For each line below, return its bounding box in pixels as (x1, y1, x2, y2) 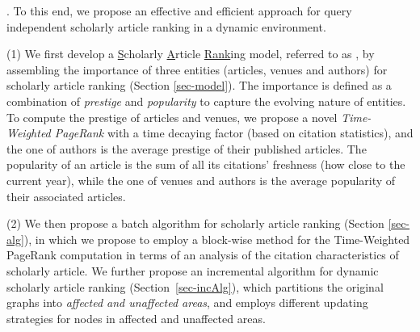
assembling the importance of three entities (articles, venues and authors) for (6, 61, 388, 78)
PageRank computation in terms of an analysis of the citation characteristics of (6, 246, 399, 263)
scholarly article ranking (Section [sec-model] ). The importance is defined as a (6, 77, 392, 94)
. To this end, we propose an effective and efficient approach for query (6, 2, 352, 19)
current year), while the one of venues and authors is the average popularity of (6, 171, 396, 188)
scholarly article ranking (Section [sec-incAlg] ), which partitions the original (6, 278, 384, 295)
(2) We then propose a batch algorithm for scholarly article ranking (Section (6, 215, 384, 232)
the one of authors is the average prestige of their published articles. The (6, 140, 367, 157)
